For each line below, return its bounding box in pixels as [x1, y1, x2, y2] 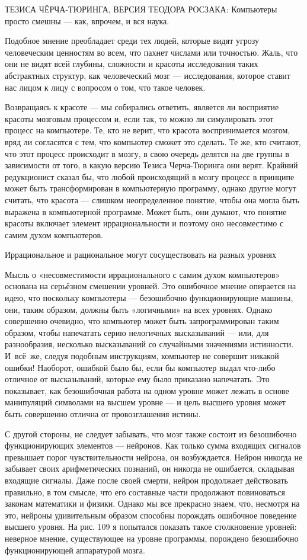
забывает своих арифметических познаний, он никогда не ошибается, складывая [5, 462, 295, 475]
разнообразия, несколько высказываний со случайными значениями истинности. [5, 338, 294, 350]
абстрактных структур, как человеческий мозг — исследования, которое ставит [5, 69, 290, 81]
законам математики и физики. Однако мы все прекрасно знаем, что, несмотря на [5, 497, 300, 510]
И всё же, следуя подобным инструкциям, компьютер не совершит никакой [5, 350, 279, 362]
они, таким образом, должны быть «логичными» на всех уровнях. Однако [5, 303, 273, 315]
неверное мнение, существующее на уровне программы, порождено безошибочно [5, 532, 299, 544]
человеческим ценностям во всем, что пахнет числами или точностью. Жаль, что [5, 46, 298, 58]
